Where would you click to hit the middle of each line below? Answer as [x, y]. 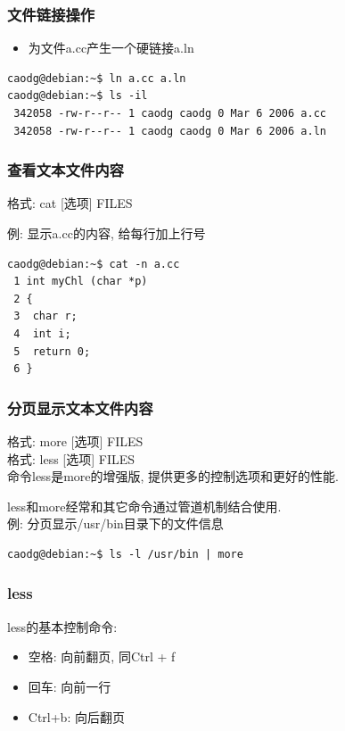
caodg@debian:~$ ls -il [78, 96]
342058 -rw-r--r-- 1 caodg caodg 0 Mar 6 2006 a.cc [170, 113]
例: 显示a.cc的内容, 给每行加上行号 [107, 233]
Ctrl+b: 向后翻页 [76, 716]
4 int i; [42, 333]
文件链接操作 [51, 14]
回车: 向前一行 [70, 686]
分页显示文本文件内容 [80, 407]
